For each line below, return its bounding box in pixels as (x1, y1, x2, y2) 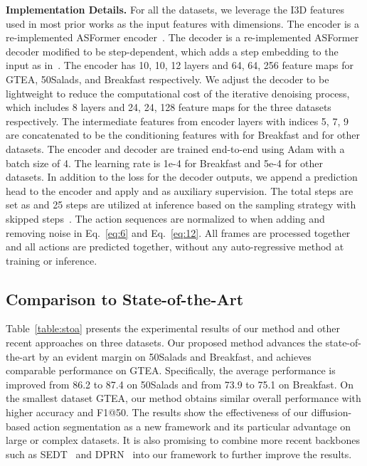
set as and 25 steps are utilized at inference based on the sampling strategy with (6, 197, 356, 212)
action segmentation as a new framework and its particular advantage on (33, 418, 351, 433)
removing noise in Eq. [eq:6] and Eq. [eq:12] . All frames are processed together (6, 225, 351, 240)
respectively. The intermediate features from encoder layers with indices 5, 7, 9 (6, 113, 349, 128)
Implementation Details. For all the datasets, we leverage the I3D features (6, 2, 344, 16)
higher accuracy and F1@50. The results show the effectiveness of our (6, 405, 308, 420)
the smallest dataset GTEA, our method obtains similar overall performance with (6, 391, 361, 406)
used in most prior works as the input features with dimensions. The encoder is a (6, 16, 360, 31)
